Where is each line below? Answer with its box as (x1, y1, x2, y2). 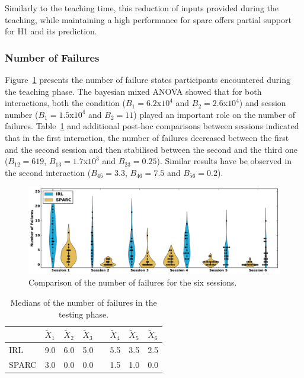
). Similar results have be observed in (156, 155, 292, 167)
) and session (239, 97, 286, 109)
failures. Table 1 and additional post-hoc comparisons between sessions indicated (5, 120, 299, 132)
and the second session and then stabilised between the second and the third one (5, 143, 298, 155)
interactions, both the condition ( (5, 97, 126, 109)
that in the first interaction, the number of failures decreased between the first (5, 131, 289, 143)
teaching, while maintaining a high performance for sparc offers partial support (5, 13, 292, 25)
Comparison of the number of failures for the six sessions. (28, 276, 237, 289)
